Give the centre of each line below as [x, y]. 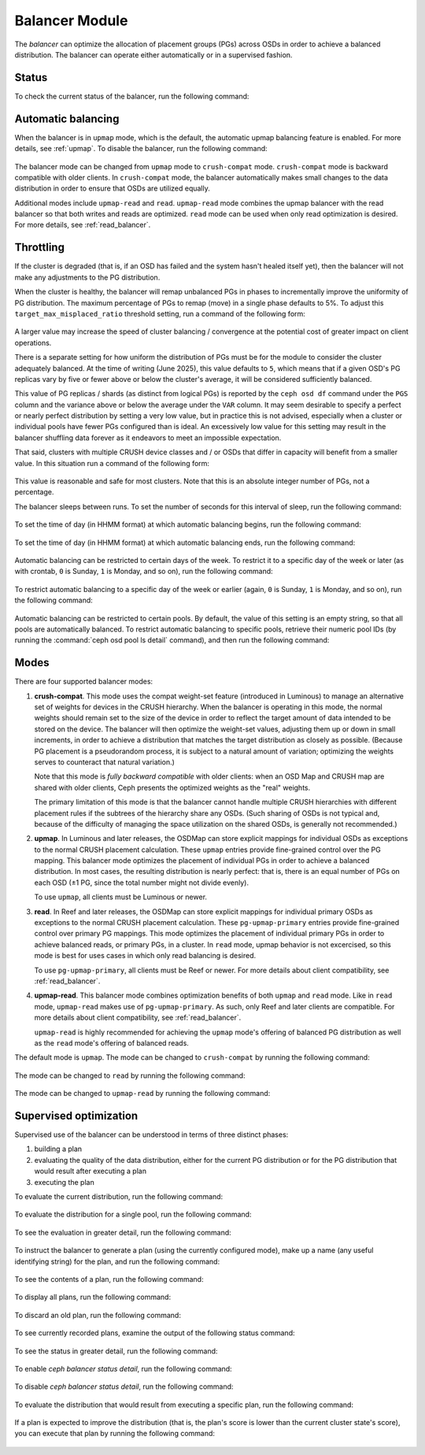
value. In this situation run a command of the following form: [112, 463]
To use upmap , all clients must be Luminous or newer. [121, 897]
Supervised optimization [76, 1115]
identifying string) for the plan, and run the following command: [117, 1261]
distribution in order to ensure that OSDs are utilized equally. [112, 188]
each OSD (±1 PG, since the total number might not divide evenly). [142, 883]
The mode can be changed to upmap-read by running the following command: [142, 1094]
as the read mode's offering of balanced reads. [111, 1042]
